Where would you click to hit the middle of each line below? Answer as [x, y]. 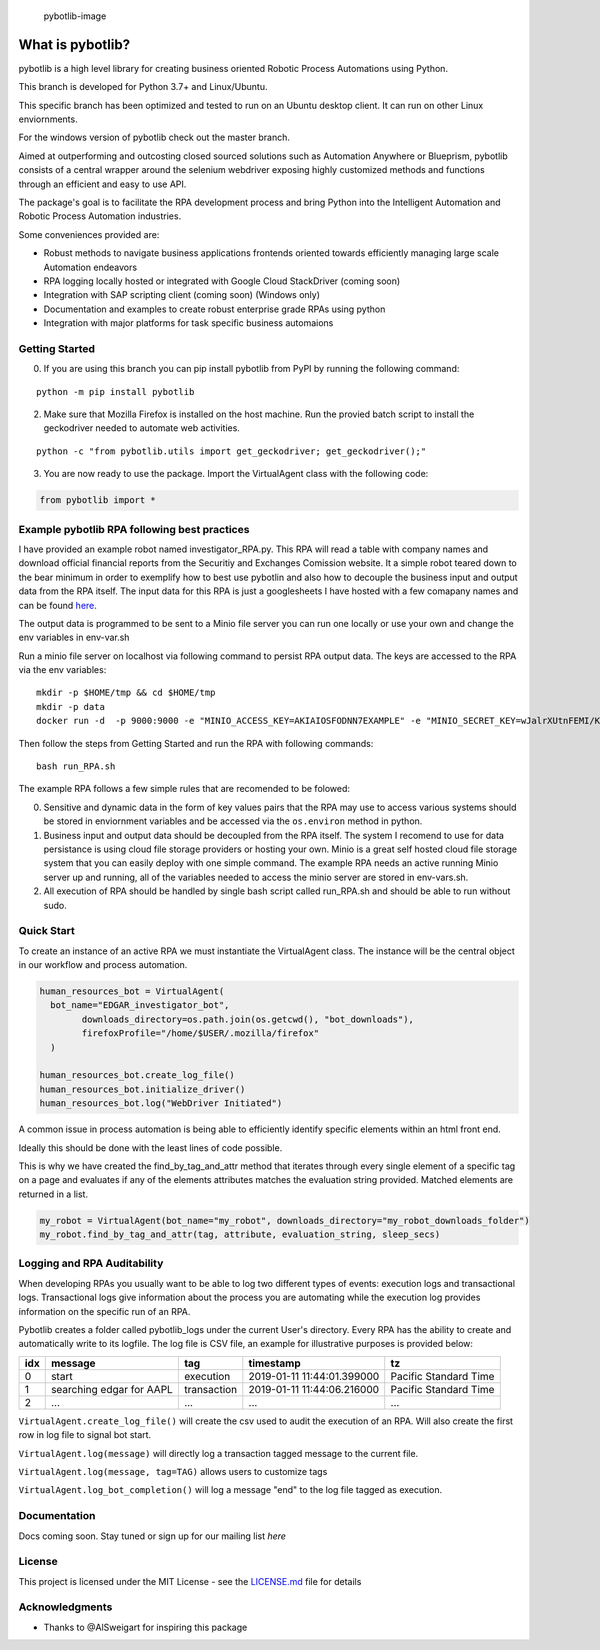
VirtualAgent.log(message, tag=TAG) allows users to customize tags [173, 1471]
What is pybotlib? [74, 44]
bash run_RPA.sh [76, 766]
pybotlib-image [75, 16]
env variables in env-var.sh [74, 637]
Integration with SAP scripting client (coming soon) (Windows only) [181, 295]
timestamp [274, 1363]
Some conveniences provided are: [89, 234]
